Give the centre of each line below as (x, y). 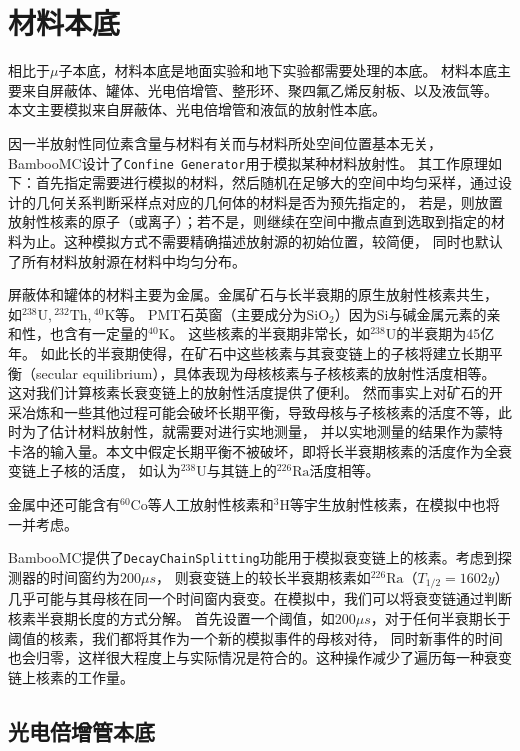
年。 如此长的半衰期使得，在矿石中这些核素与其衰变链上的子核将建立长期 (248, 352)
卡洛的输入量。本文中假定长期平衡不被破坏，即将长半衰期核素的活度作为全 (253, 450)
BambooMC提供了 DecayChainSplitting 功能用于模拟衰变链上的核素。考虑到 (253, 557)
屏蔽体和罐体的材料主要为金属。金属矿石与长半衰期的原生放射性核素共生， (253, 294)
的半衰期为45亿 (445, 333)
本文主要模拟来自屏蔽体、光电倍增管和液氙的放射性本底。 (197, 109)
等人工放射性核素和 (210, 504)
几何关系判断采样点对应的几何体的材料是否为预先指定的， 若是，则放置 (269, 201)
